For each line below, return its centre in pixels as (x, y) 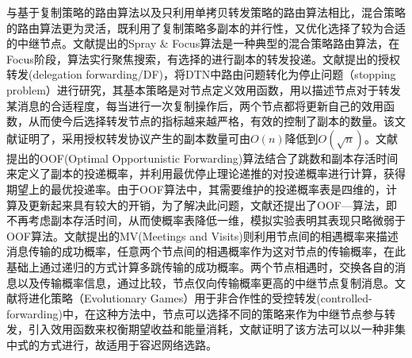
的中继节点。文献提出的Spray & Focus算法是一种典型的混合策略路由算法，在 (203, 43)
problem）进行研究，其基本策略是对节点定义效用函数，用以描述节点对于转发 (204, 89)
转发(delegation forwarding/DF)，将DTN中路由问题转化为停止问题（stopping (201, 74)
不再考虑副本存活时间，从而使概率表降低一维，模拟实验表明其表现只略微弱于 (206, 220)
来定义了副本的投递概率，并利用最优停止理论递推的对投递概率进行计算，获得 (206, 173)
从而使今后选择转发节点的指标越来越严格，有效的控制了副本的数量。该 (211, 121)
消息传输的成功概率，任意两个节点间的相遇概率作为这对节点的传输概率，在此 (206, 251)
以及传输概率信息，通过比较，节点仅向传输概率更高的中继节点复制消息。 (206, 282)
